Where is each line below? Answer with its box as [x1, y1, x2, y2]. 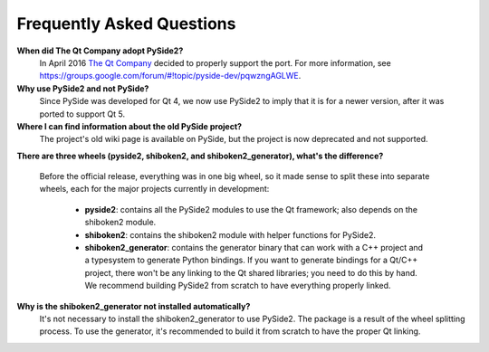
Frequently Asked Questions [16, 14, 236, 33]
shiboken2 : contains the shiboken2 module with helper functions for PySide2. [84, 229, 376, 240]
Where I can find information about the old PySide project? [16, 120, 243, 131]
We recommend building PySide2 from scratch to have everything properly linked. [84, 281, 391, 291]
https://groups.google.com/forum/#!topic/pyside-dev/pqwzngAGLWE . [39, 71, 302, 81]
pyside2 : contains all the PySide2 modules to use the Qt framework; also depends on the [84, 204, 418, 214]
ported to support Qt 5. [39, 109, 126, 119]
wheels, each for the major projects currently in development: [39, 184, 270, 195]
